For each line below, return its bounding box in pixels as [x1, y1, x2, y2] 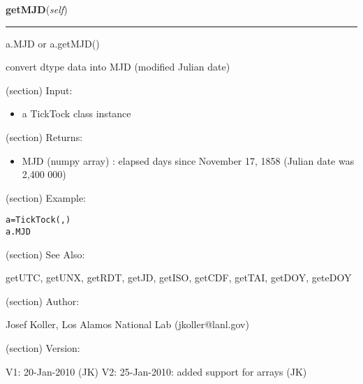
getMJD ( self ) [6, 2, 68, 16]
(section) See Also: [6, 246, 85, 261]
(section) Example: [6, 190, 86, 205]
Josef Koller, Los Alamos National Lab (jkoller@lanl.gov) [6, 317, 249, 332]
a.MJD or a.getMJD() [6, 36, 100, 50]
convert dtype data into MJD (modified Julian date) [6, 59, 230, 74]
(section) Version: [6, 341, 80, 355]
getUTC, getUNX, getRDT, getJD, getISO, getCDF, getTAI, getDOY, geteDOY [6, 270, 352, 285]
